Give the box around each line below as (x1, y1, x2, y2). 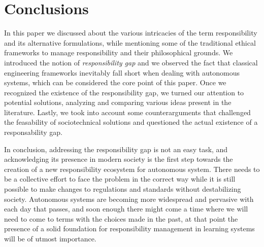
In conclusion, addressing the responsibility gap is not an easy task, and (4, 144, 228, 154)
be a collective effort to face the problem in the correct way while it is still (4, 173, 236, 184)
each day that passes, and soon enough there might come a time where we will (4, 203, 248, 214)
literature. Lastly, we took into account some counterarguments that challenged (4, 107, 251, 117)
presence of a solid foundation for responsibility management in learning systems (4, 223, 255, 234)
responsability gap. (4, 127, 62, 137)
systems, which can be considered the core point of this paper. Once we (4, 77, 226, 88)
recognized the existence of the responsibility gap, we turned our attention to (4, 87, 244, 97)
